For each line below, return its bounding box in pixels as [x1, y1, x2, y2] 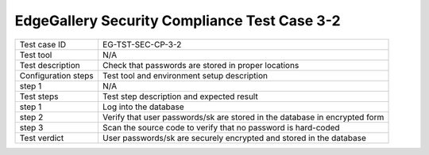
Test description [19, 59, 81, 70]
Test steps [19, 91, 59, 102]
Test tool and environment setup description [102, 70, 268, 81]
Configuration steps [19, 70, 95, 81]
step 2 [19, 112, 44, 123]
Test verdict [19, 132, 64, 143]
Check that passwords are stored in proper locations [102, 59, 300, 70]
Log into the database [102, 101, 184, 112]
